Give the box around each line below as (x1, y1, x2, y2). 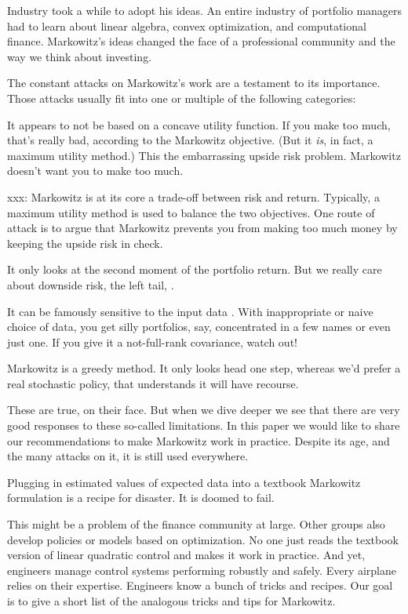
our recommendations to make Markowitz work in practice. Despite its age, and (7, 432, 390, 449)
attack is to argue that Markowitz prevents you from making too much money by (7, 220, 398, 236)
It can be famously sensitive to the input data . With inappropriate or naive (7, 303, 373, 319)
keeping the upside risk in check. (7, 234, 163, 251)
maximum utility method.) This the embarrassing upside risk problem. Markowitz (7, 147, 401, 163)
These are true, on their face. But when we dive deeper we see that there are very (7, 401, 400, 418)
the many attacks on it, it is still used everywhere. (7, 448, 249, 464)
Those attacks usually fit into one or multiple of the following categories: (7, 89, 356, 106)
